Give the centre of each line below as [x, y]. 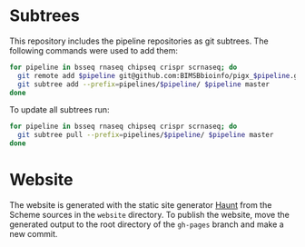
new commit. [34, 234]
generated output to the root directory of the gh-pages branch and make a [147, 224]
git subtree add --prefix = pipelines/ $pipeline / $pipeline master [144, 84]
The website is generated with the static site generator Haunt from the [141, 205]
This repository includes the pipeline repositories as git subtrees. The [139, 41]
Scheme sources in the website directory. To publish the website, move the [150, 215]
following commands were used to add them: [94, 50]
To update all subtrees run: [60, 110]
